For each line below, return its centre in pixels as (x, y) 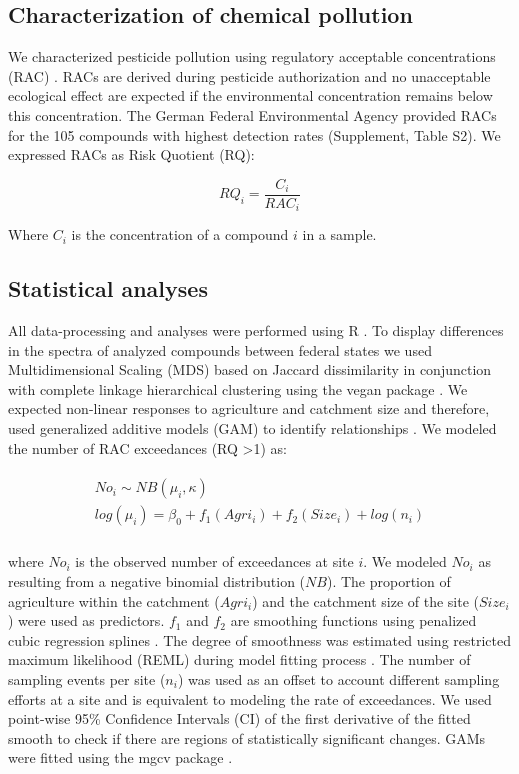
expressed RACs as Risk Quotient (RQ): (131, 154)
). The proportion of (388, 580)
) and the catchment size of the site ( (365, 600)
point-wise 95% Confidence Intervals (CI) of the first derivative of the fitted (239, 718)
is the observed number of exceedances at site (214, 561)
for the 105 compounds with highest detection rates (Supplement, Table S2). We (254, 134)
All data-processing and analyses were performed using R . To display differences (256, 330)
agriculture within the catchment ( (114, 600)
